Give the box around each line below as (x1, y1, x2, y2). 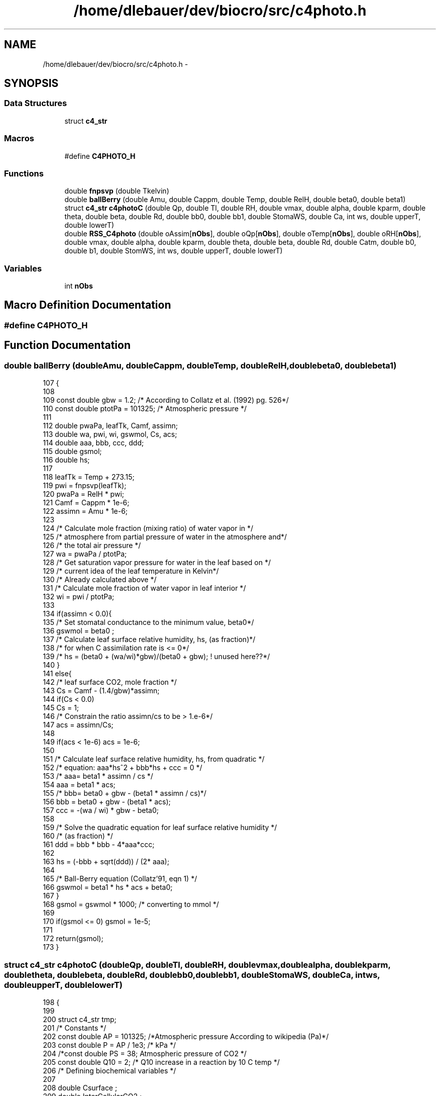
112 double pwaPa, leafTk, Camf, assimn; (43, 421, 178, 430)
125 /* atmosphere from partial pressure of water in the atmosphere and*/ (43, 532, 287, 541)
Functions (4, 168, 44, 178)
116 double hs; (43, 455, 90, 465)
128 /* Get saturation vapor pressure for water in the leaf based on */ (43, 558, 271, 567)
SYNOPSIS (4, 77, 59, 90)
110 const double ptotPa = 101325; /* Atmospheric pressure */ (43, 404, 247, 413)
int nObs (64, 282, 93, 291)
